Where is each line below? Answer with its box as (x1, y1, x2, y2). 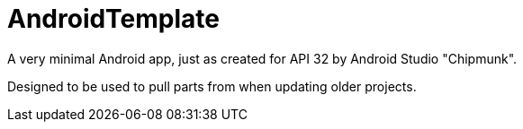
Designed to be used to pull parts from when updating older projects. (7, 78, 417, 94)
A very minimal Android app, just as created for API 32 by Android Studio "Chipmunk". (7, 50, 518, 66)
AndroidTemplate (7, 4, 221, 34)
